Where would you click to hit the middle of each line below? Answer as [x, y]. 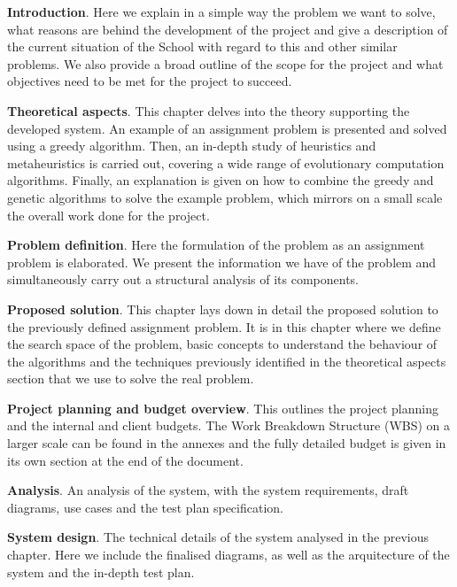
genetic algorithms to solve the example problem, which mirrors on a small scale [225, 197]
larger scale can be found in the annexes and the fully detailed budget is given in [227, 443]
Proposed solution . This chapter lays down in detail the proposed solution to [223, 309]
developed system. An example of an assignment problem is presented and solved [227, 128]
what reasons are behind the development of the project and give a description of [228, 29]
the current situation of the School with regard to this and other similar [202, 46]
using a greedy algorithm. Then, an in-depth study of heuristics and [192, 146]
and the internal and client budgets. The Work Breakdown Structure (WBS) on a [229, 425]
